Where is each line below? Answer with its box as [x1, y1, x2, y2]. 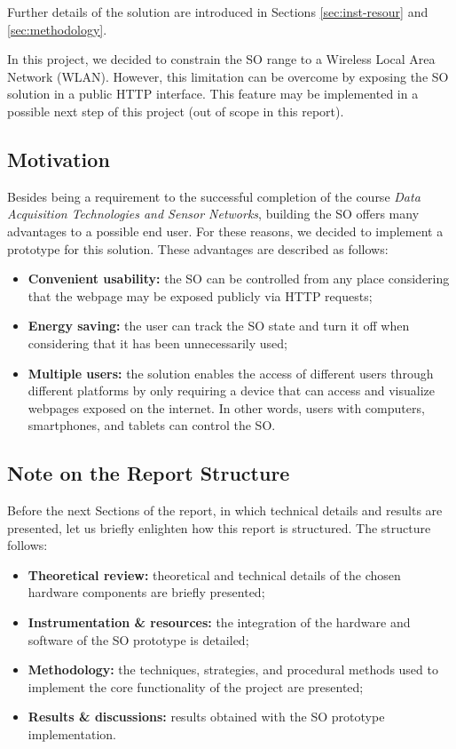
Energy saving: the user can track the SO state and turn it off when [28, 316, 410, 335]
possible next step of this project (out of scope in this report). [7, 101, 344, 120]
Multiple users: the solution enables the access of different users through [28, 363, 434, 382]
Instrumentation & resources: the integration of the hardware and [28, 613, 411, 632]
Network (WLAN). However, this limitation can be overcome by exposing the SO [7, 67, 449, 85]
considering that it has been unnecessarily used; [28, 333, 287, 352]
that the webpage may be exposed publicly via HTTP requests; [28, 286, 373, 305]
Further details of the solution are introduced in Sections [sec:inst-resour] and [7, 3, 428, 20]
